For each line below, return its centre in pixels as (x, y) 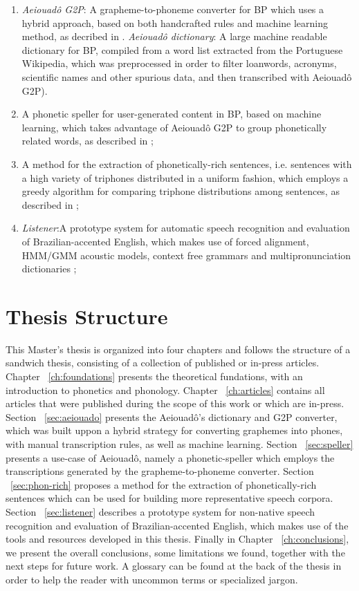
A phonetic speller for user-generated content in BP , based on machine (172, 114)
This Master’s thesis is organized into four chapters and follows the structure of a (178, 349)
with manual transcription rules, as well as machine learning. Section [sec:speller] (179, 443)
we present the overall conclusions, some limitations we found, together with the (175, 552)
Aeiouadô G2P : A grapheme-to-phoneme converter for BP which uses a (173, 9)
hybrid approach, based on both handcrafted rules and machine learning (175, 22)
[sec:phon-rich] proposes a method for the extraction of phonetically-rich (164, 484)
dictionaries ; (49, 269)
